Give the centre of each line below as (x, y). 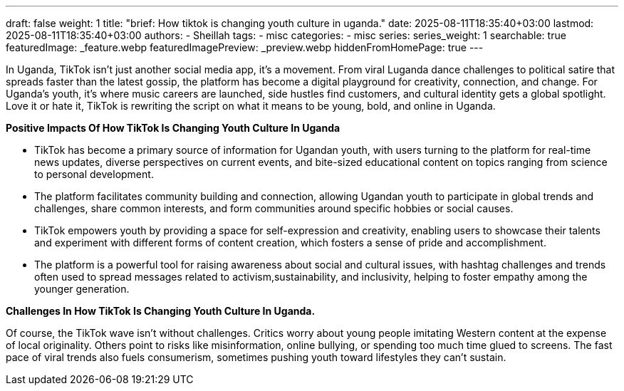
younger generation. (82, 289)
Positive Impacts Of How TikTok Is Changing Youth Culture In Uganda (173, 128)
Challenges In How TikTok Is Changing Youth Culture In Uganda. (161, 311)
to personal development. (94, 174)
